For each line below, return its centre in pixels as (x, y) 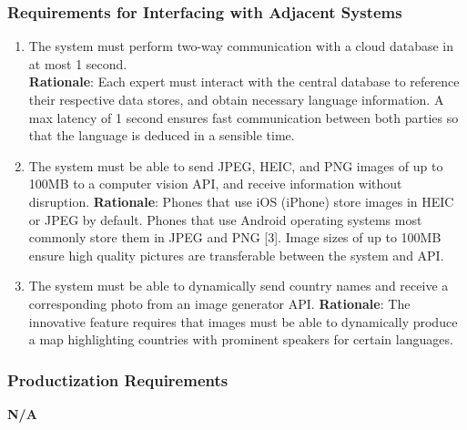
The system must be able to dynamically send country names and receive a (239, 286)
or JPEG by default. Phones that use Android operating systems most (225, 219)
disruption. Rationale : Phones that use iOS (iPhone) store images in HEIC (241, 201)
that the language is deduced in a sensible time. (162, 135)
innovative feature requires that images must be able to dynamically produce (243, 321)
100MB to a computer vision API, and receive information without (215, 184)
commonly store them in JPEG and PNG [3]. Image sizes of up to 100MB (235, 237)
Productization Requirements (118, 379)
